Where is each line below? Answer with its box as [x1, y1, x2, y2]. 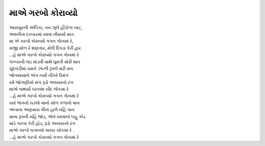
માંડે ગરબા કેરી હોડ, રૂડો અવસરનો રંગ [9, 121, 76, 126]
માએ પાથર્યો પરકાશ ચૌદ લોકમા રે [9, 86, 69, 92]
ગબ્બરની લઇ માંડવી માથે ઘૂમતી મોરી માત [9, 59, 80, 65]
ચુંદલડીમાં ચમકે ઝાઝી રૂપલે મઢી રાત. [9, 65, 75, 71]
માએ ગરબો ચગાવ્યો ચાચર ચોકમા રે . [9, 127, 75, 133]
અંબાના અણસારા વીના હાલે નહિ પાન [9, 107, 75, 113]
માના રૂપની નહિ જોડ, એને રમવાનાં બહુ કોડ [9, 113, 86, 120]
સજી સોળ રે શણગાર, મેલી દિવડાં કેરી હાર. [9, 45, 82, 51]
